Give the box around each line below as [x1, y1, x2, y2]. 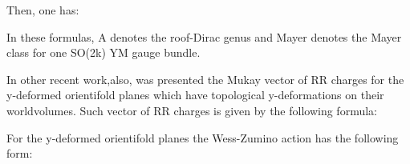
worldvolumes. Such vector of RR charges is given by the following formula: [6, 102, 377, 118]
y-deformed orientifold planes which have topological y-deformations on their [6, 86, 384, 103]
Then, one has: [6, 2, 79, 18]
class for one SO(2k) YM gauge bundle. [6, 44, 201, 61]
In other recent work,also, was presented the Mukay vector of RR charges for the [6, 70, 404, 87]
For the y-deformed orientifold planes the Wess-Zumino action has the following [6, 129, 399, 146]
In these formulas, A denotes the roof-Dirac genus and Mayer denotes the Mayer [6, 28, 402, 45]
